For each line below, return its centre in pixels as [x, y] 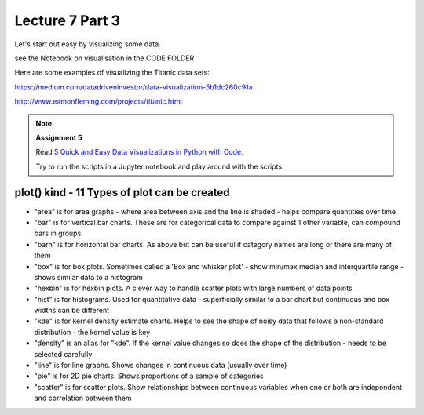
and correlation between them [83, 398]
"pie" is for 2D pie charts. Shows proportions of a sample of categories [149, 376]
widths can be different [72, 311]
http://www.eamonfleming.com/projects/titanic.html [98, 101]
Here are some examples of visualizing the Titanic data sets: [112, 73]
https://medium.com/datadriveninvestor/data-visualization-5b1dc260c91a [133, 87]
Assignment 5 [59, 137]
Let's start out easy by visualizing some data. [88, 44]
